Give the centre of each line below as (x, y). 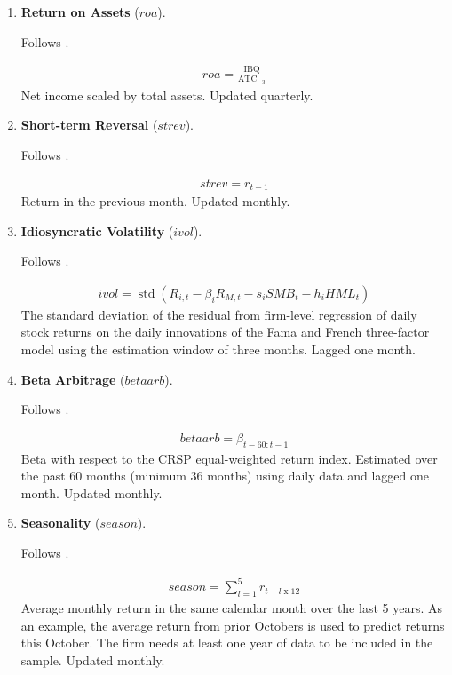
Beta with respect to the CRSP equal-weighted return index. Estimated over (229, 458)
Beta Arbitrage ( (73, 379)
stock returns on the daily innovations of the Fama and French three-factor (225, 332)
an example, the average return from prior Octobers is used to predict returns (233, 625)
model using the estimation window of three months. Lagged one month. (218, 349)
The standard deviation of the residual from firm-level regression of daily (219, 314)
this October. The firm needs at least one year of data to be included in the (227, 643)
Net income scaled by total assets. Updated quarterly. (167, 95)
